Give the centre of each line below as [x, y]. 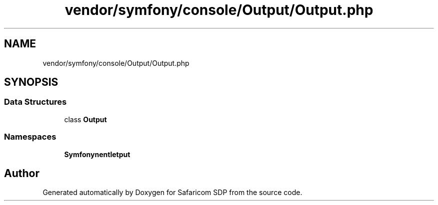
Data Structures [35, 102]
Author [22, 173]
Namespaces [30, 137]
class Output [85, 119]
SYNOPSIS [31, 82]
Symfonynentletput [97, 154]
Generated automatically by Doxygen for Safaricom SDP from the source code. [172, 193]
